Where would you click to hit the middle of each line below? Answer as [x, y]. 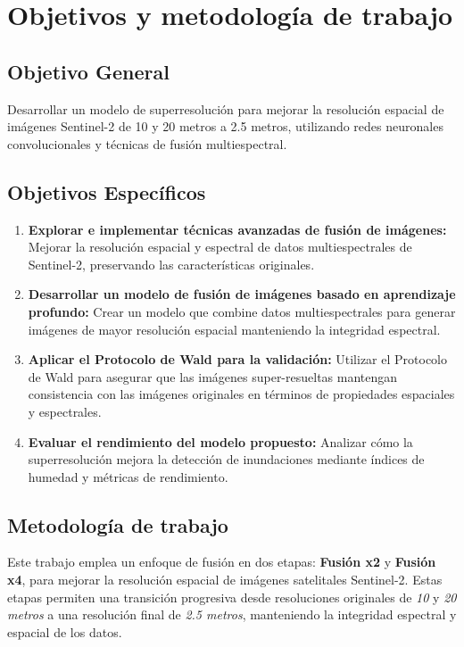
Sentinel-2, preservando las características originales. [171, 264]
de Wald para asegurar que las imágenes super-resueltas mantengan [213, 376]
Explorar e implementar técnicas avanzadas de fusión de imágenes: [237, 229]
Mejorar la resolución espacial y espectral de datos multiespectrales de [220, 247]
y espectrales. [65, 411]
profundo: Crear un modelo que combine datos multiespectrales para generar [242, 311]
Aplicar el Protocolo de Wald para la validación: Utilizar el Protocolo [237, 359]
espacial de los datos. [65, 631]
